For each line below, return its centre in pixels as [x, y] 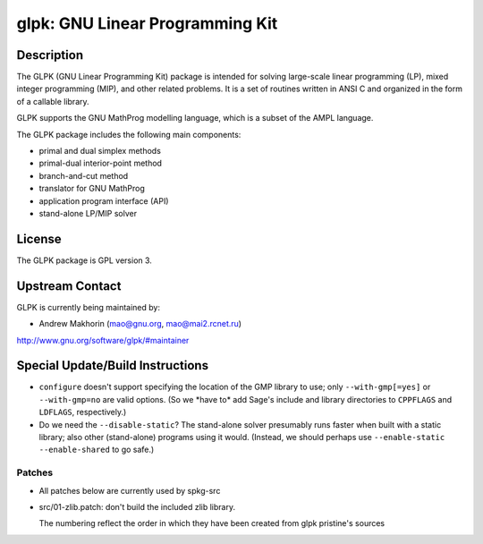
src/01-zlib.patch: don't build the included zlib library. [137, 506]
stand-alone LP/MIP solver [88, 213]
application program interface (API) [104, 200]
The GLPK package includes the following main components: [129, 134]
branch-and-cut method [84, 175]
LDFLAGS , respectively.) [83, 412]
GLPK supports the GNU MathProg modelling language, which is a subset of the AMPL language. [195, 118]
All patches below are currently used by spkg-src [130, 490]
